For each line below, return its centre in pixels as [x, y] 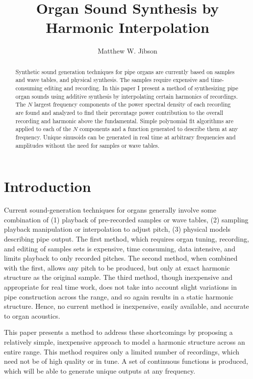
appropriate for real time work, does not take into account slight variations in [120, 286]
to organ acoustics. [32, 315]
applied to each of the [43, 129]
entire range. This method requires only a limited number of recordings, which [122, 351]
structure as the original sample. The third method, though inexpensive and [118, 277]
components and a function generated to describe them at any [159, 129]
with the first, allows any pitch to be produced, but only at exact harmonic [117, 267]
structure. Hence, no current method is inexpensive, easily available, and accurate [126, 306]
